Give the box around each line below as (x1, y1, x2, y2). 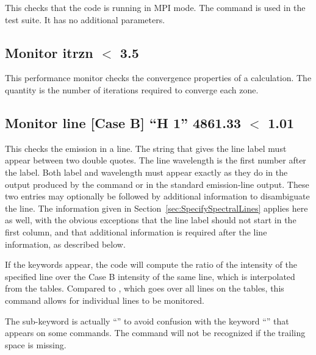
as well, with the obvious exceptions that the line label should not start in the (5, 213, 296, 226)
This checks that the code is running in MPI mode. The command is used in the (5, 1, 306, 13)
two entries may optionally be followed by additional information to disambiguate (5, 190, 310, 203)
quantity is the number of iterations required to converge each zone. (5, 83, 259, 96)
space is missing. (5, 338, 66, 351)
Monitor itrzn (5, 43, 93, 62)
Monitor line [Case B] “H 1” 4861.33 (5, 113, 242, 132)
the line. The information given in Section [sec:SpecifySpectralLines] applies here (5, 201, 308, 214)
